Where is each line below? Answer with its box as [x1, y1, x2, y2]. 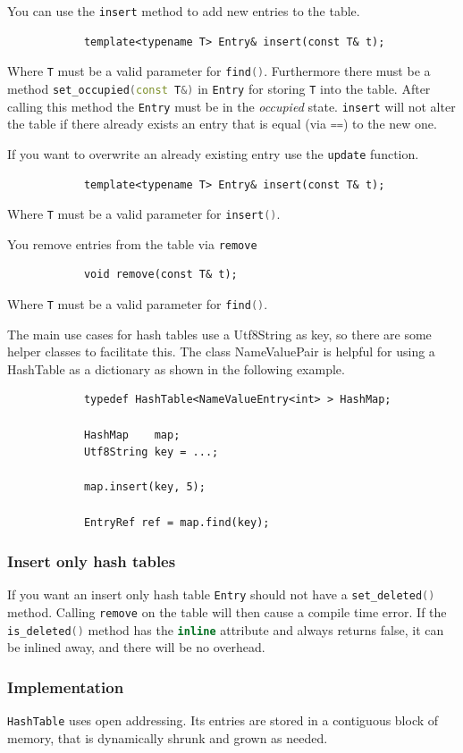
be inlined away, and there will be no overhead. [7, 638, 265, 657]
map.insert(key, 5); [83, 481, 206, 494]
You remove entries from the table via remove [7, 234, 257, 253]
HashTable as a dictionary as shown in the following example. [7, 359, 345, 378]
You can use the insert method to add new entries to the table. [7, 2, 360, 20]
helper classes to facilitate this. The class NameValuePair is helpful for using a [7, 342, 435, 361]
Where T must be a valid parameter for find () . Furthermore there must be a [7, 62, 431, 80]
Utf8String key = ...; [83, 446, 219, 459]
